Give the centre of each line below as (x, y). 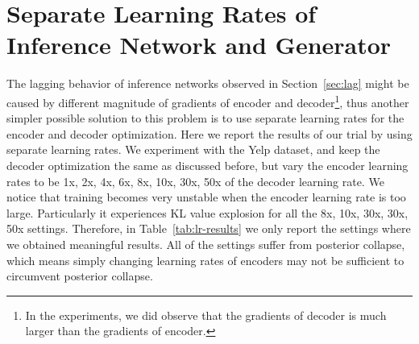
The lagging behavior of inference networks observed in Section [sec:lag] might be (208, 83)
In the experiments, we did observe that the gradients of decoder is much (206, 315)
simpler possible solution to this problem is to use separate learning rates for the (205, 118)
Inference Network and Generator (199, 45)
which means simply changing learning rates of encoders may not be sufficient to (205, 260)
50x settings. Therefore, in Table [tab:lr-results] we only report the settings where (209, 228)
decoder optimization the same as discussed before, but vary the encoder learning (207, 165)
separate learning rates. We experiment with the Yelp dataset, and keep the (193, 149)
